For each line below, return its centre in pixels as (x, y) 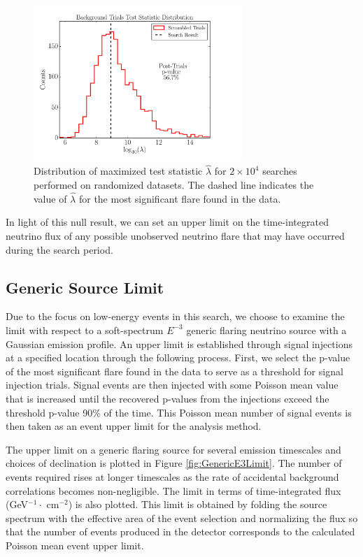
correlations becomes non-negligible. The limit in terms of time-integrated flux (173, 490)
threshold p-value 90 (49, 412)
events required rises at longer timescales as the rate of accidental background (172, 476)
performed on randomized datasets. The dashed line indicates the (174, 185)
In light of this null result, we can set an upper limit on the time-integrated (167, 222)
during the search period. (59, 249)
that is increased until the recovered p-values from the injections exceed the (168, 398)
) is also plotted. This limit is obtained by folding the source (198, 504)
